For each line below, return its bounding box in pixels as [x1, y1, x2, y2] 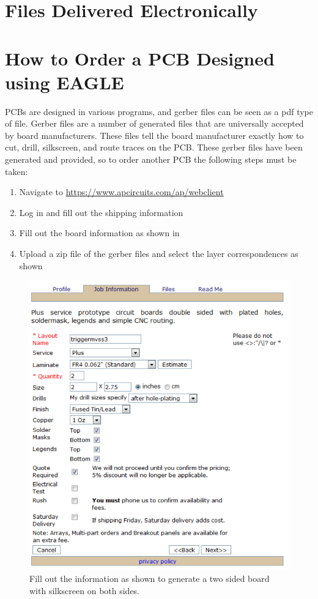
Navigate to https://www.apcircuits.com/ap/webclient [19, 185, 224, 198]
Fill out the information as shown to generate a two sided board [29, 572, 270, 585]
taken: [5, 165, 28, 177]
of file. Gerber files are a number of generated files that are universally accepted [5, 117, 304, 130]
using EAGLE [5, 69, 124, 94]
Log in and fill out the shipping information [19, 206, 183, 218]
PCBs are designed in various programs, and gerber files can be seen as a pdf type [5, 105, 313, 117]
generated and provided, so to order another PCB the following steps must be [5, 153, 297, 166]
